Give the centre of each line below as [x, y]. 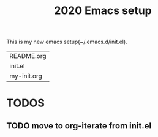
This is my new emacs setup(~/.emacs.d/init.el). [67, 42]
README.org [28, 56]
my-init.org [26, 76]
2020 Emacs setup [103, 11]
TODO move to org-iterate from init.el [79, 126]
